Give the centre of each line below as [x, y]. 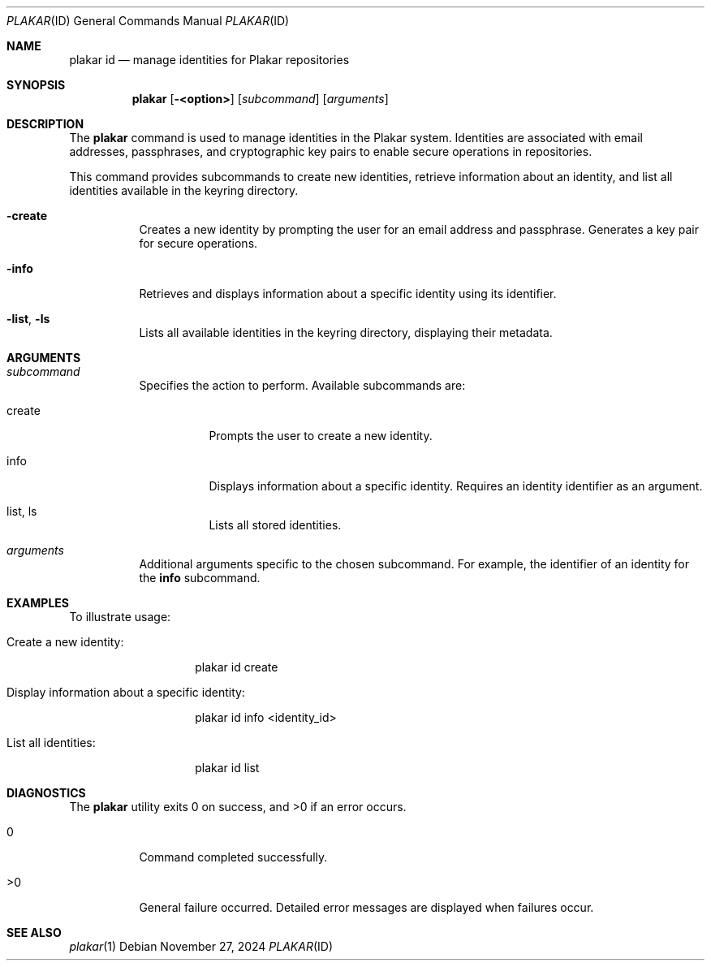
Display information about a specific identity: [126, 692]
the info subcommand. [200, 578]
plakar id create [237, 667]
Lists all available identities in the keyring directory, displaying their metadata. [346, 332]
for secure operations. [198, 243]
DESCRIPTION [45, 124]
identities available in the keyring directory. [184, 190]
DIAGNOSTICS [46, 793]
